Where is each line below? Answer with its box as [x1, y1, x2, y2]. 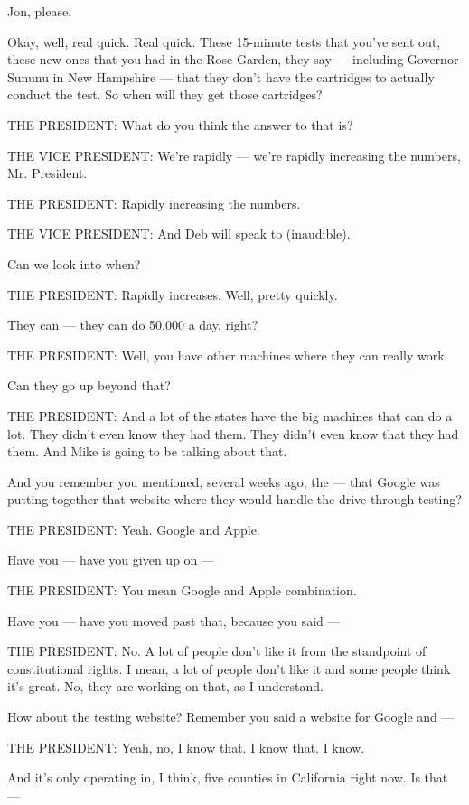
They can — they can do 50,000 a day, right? [7, 315, 258, 334]
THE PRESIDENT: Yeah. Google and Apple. [7, 520, 260, 538]
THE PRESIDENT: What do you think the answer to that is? [7, 115, 353, 134]
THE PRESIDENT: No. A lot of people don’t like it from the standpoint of [7, 641, 427, 660]
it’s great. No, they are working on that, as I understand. [7, 677, 324, 696]
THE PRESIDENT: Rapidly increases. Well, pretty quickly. [7, 285, 338, 304]
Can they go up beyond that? [7, 376, 171, 395]
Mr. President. [7, 164, 88, 183]
